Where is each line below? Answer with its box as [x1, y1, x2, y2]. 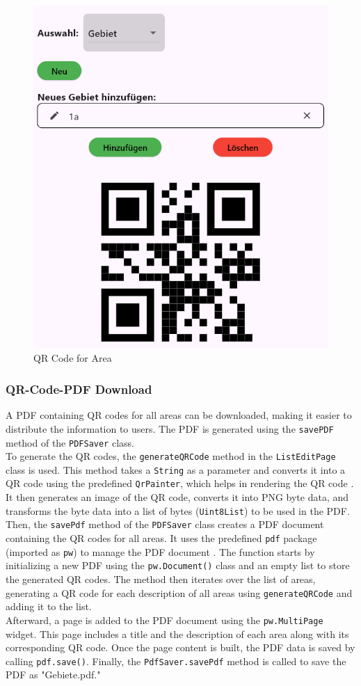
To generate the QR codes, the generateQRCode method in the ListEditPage [6, 449, 336, 463]
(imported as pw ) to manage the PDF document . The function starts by [6, 544, 315, 559]
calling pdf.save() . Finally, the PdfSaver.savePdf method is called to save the [6, 653, 346, 668]
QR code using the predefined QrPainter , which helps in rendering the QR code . [6, 476, 354, 490]
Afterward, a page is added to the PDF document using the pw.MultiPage [6, 612, 323, 627]
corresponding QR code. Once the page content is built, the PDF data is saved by [6, 640, 355, 655]
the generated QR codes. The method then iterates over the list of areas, [6, 572, 316, 586]
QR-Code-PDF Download [6, 380, 152, 397]
